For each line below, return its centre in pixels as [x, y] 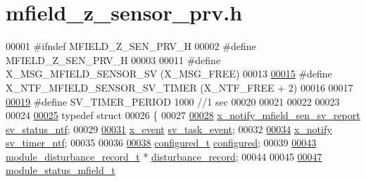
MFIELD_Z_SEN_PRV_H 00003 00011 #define [113, 60]
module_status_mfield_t [61, 170]
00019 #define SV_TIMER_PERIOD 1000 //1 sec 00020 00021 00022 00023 [173, 101]
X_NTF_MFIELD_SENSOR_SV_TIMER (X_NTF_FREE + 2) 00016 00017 [179, 87]
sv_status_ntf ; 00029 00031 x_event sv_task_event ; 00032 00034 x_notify [169, 129]
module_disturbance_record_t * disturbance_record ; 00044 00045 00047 [164, 156]
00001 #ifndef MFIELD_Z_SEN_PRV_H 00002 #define [131, 46]
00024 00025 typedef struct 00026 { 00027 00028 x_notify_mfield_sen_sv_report [183, 115]
